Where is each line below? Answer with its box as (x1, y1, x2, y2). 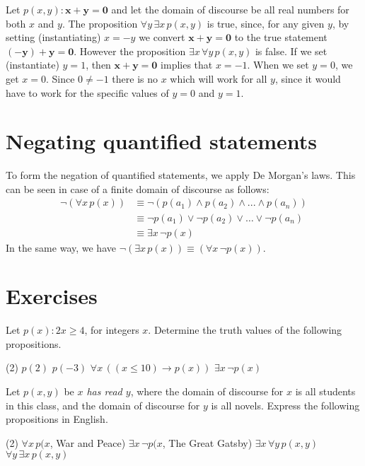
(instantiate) (6, 57, 59, 72)
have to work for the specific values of (6, 85, 169, 100)
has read (86, 384, 122, 399)
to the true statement (234, 30, 328, 45)
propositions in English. (6, 412, 108, 426)
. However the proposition (74, 43, 186, 58)
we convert (139, 30, 185, 45)
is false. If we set (255, 43, 328, 58)
